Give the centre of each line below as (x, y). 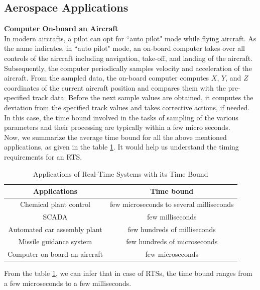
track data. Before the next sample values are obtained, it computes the (143, 97)
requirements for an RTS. (43, 156)
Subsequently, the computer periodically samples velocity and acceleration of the (128, 68)
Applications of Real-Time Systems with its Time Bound (121, 173)
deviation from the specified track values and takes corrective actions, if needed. (127, 107)
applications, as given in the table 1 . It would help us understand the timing (121, 147)
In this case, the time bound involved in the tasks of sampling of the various (121, 117)
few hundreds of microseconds (172, 241)
